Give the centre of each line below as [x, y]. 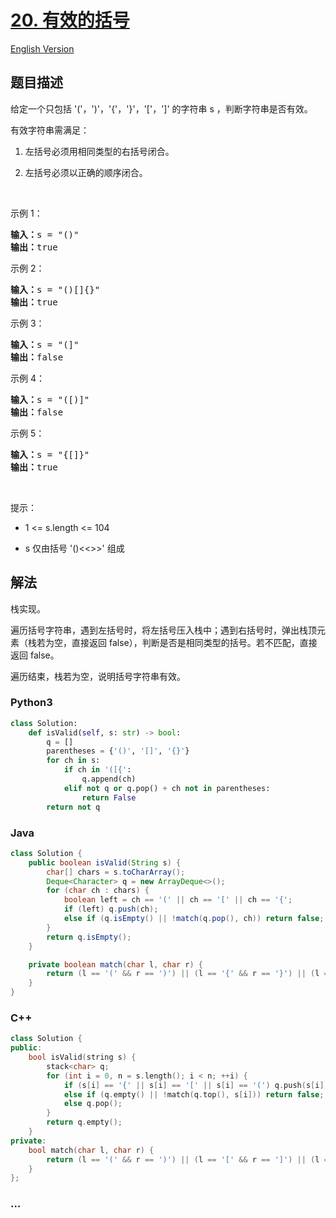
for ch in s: [73, 761]
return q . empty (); [84, 1122]
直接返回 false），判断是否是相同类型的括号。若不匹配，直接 [194, 642]
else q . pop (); [93, 1104]
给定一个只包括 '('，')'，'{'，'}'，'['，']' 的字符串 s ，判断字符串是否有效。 [161, 108]
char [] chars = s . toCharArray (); [116, 872]
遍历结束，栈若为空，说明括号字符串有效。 [98, 676]
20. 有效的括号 [70, 20]
